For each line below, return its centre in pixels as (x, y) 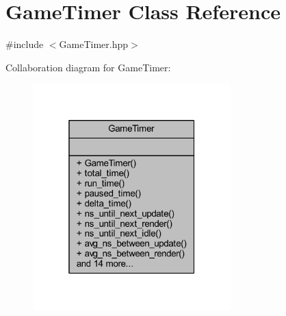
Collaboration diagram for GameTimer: (88, 67)
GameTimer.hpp (94, 44)
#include (25, 44)
